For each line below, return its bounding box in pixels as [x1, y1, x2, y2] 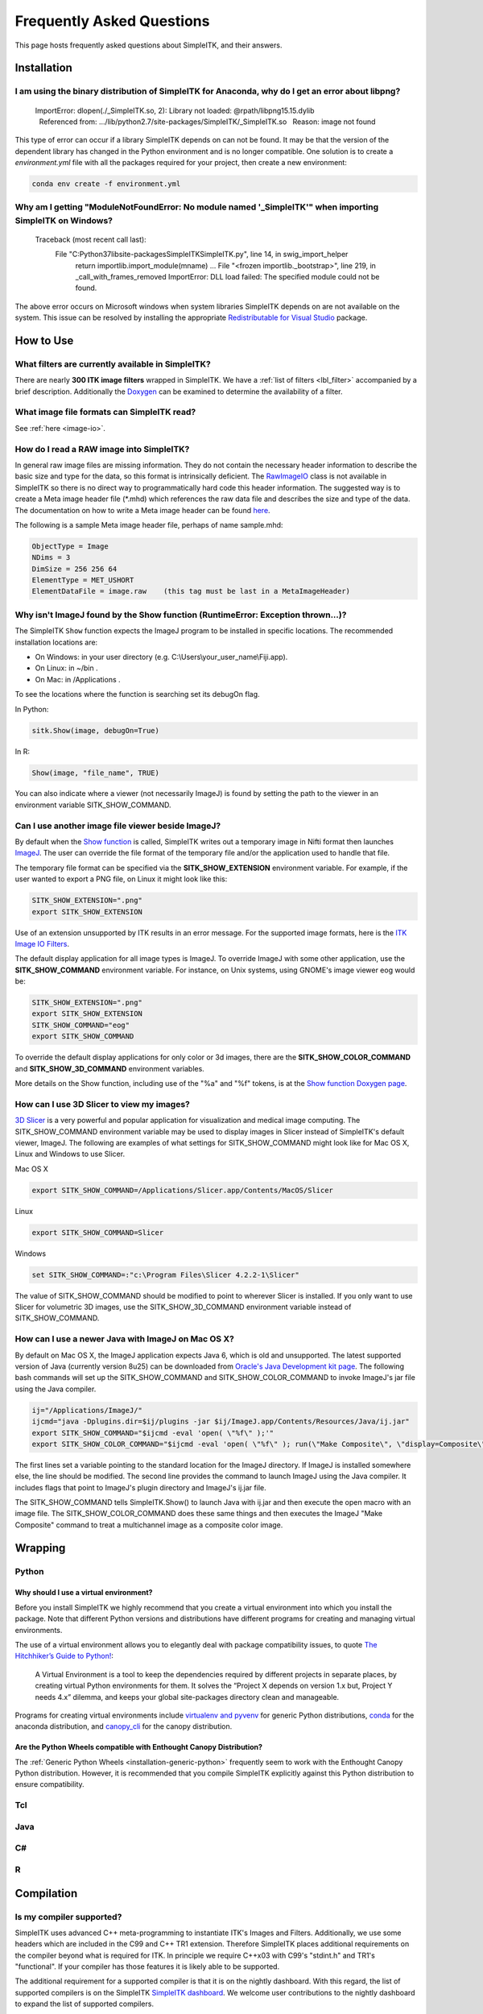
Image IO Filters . [14, 939, 70, 948]
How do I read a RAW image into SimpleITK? [14, 443, 190, 454]
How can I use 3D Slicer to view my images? [14, 1098, 191, 1109]
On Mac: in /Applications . [35, 674, 121, 684]
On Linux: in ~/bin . [35, 663, 98, 673]
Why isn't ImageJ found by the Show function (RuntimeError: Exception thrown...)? [14, 609, 347, 620]
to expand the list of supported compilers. [14, 1999, 155, 2009]
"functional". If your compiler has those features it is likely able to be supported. [14, 1962, 280, 1971]
